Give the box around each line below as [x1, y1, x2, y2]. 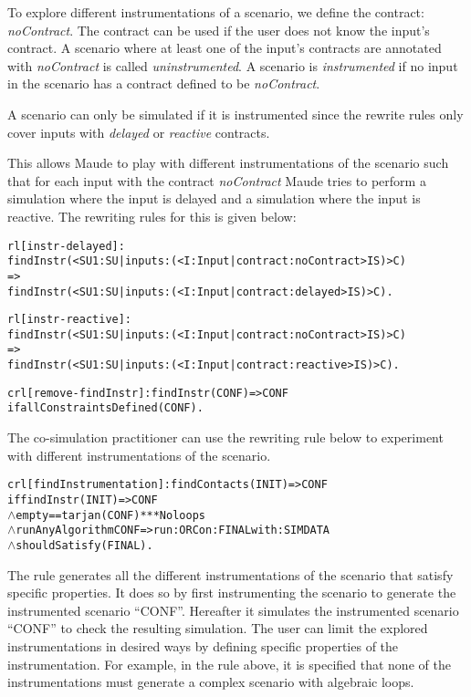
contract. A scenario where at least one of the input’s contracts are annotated [7, 38, 442, 57]
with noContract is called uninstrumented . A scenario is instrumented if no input [7, 56, 458, 75]
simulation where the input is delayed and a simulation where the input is [7, 189, 421, 208]
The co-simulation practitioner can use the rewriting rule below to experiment [7, 428, 444, 447]
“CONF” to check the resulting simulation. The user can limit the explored [7, 619, 428, 638]
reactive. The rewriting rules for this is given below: [7, 206, 297, 225]
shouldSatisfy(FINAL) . [16, 538, 153, 552]
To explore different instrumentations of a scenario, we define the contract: [7, 3, 424, 21]
